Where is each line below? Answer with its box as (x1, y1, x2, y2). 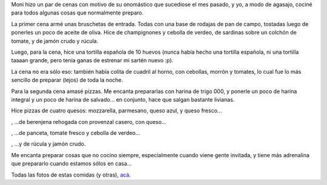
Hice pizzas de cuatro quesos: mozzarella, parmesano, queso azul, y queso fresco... (11, 107, 222, 114)
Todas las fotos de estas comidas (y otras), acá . (11, 171, 131, 178)
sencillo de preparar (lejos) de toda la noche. (11, 76, 124, 84)
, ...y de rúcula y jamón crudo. (11, 140, 86, 148)
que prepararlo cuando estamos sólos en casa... (11, 160, 132, 167)
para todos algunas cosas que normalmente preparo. (11, 9, 144, 16)
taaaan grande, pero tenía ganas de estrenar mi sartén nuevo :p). (11, 57, 174, 64)
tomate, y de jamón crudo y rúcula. (11, 37, 99, 45)
